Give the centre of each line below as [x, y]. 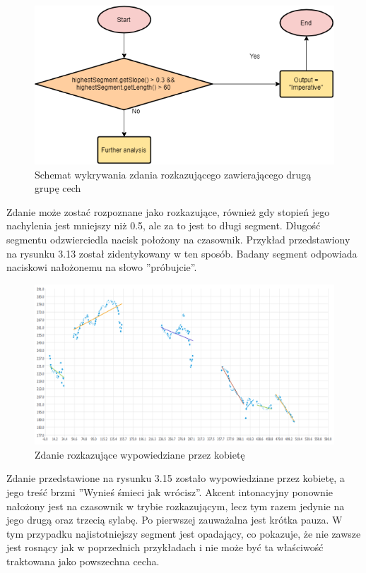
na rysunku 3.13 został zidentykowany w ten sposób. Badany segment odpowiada [182, 253]
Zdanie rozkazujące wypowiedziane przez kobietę [140, 454]
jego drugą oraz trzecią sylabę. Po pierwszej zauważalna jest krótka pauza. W [175, 520]
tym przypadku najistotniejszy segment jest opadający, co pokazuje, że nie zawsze [184, 533]
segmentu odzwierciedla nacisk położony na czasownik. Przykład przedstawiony [178, 240]
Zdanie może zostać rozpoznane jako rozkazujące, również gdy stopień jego [168, 211]
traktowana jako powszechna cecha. [83, 561]
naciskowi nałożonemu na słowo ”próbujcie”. [102, 267]
